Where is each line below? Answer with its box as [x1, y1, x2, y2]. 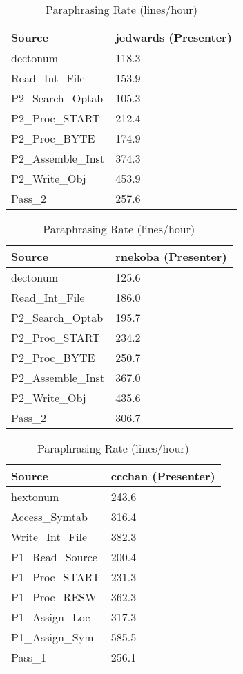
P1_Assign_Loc [11, 609, 90, 625]
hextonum [11, 489, 59, 504]
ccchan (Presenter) [110, 468, 215, 484]
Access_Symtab [11, 509, 88, 525]
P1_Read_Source [11, 549, 97, 565]
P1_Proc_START [11, 569, 100, 585]
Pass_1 [11, 649, 47, 665]
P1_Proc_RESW [11, 589, 97, 605]
